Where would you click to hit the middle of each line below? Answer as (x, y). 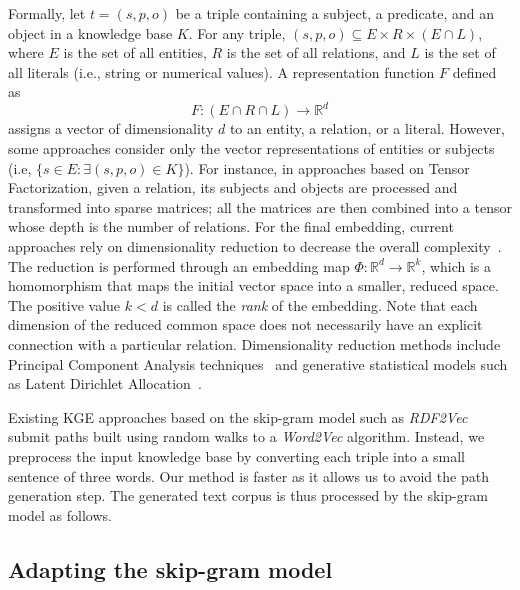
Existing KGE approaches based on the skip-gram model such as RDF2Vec (238, 416)
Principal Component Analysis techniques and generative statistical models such (258, 363)
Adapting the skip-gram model (170, 568)
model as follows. (60, 514)
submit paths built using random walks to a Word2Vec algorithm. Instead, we (246, 436)
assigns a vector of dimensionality (111, 128)
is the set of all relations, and (316, 52)
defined (474, 71)
